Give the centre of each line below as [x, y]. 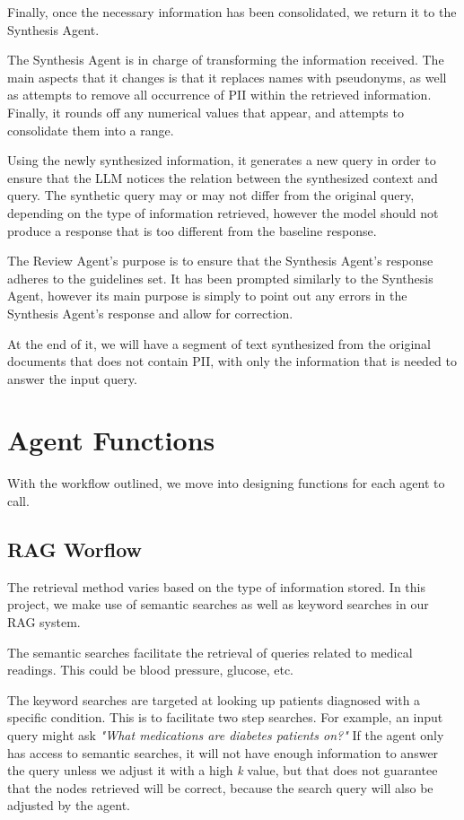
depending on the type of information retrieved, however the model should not [223, 212]
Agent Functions [111, 440]
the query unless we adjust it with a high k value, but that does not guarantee [223, 770]
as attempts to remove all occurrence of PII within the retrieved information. [219, 95]
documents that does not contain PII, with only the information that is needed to [232, 361]
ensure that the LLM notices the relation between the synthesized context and [223, 177]
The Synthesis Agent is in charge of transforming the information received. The [226, 60]
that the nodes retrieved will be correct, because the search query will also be [220, 787]
